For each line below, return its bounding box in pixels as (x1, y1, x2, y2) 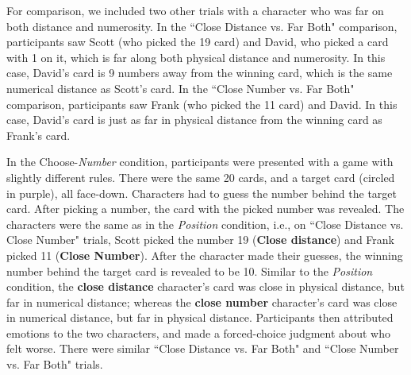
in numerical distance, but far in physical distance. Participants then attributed (6, 309, 394, 326)
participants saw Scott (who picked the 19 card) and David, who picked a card (6, 33, 389, 50)
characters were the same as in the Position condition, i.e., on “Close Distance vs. (6, 215, 404, 232)
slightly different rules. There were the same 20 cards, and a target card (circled (6, 168, 395, 185)
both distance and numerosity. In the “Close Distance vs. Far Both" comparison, (6, 17, 398, 34)
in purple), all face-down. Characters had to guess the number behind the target (6, 184, 397, 201)
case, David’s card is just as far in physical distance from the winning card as (6, 111, 382, 128)
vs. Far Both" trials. (6, 356, 103, 373)
